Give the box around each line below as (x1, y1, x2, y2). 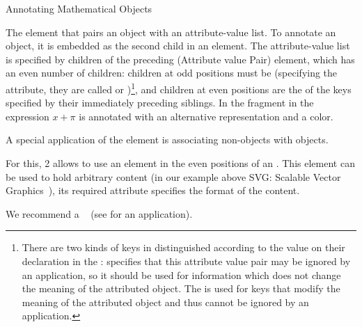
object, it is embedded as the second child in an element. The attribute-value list (6, 38, 350, 53)
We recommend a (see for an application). (6, 206, 193, 221)
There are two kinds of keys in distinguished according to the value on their (22, 240, 345, 255)
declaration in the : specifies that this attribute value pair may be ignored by (22, 253, 351, 268)
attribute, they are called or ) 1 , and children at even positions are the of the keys (6, 79, 352, 96)
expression (6, 109, 49, 123)
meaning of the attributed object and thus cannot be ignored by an (22, 294, 309, 309)
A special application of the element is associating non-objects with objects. (6, 132, 329, 147)
